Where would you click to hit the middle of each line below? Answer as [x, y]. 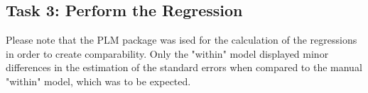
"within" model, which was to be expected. [98, 81]
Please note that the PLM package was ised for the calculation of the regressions [182, 40]
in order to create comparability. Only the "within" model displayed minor [167, 53]
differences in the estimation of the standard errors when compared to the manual [184, 67]
